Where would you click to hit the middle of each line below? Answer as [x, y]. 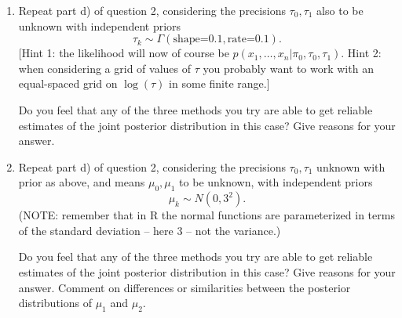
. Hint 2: [361, 53]
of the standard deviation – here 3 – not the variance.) [150, 230]
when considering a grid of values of [104, 68]
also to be [340, 10]
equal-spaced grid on [68, 83]
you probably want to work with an [288, 68]
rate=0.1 [248, 40]
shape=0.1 [198, 40]
